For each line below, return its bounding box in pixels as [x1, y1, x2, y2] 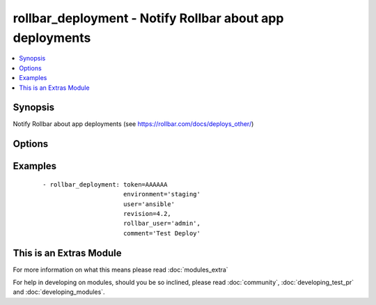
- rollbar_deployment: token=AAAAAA [42, 180, 168, 188]
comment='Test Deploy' [123, 229, 201, 237]
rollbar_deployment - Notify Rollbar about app [13, 10, 284, 26]
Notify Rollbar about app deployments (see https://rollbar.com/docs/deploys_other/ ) [13, 120, 254, 128]
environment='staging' [123, 190, 201, 198]
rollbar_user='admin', [123, 219, 201, 228]
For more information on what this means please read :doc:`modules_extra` [13, 265, 229, 274]
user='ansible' [123, 200, 175, 208]
